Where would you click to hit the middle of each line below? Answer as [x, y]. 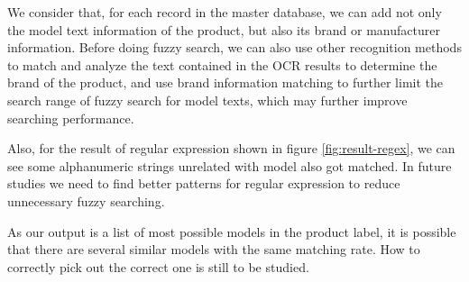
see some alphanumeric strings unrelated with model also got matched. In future [230, 165]
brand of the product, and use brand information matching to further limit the [225, 82]
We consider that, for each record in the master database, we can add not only [225, 12]
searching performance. [71, 118]
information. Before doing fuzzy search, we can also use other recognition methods [234, 47]
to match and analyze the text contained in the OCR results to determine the [222, 64]
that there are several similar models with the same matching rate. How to [214, 249]
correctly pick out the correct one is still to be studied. [158, 266]
